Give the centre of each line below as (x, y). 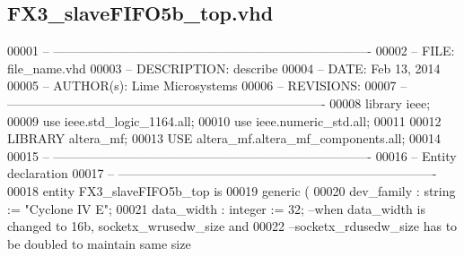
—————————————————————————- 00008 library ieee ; (219, 102)
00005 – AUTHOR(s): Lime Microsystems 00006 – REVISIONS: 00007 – (207, 85)
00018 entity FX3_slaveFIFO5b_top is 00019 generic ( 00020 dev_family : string (232, 190)
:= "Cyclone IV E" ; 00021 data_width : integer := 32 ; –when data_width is (216, 208)
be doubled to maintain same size (99, 243)
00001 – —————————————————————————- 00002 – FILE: (231, 51)
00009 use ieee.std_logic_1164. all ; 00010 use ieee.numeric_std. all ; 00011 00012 (224, 120)
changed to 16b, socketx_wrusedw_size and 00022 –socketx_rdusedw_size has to (232, 226)
